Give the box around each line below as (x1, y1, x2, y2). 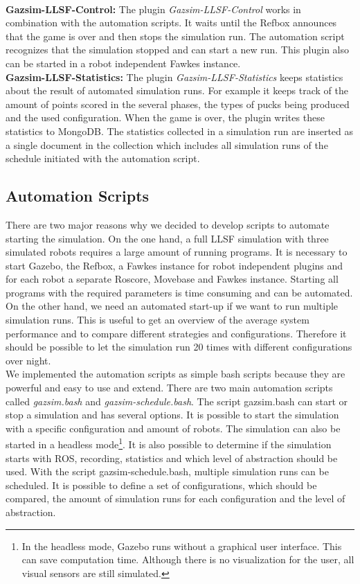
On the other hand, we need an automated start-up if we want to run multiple (6, 299, 339, 313)
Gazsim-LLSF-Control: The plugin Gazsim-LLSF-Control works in (6, 1, 301, 16)
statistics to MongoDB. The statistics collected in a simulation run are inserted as (6, 123, 354, 138)
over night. (6, 353, 51, 367)
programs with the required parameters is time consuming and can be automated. (6, 285, 353, 299)
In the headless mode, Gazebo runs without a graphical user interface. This (21, 538, 342, 553)
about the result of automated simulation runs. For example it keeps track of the (6, 83, 348, 98)
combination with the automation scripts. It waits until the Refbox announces (6, 15, 337, 30)
